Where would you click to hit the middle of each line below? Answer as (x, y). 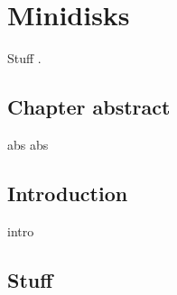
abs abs (28, 144)
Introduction (68, 193)
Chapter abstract (89, 107)
